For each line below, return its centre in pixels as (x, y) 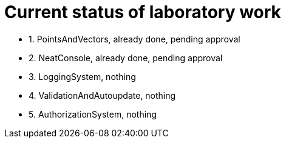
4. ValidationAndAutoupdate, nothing (102, 95)
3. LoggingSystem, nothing (82, 76)
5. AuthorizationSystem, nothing (93, 114)
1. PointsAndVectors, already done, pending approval (134, 39)
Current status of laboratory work (143, 12)
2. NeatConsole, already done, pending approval (126, 58)
